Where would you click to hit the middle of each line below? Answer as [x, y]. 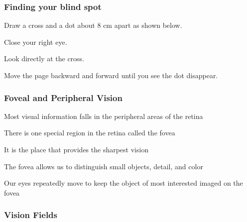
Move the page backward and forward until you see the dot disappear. [111, 75]
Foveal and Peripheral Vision [63, 97]
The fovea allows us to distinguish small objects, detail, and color [104, 166]
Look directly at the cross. [44, 58]
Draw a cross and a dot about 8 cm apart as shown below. [93, 25]
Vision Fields [31, 215]
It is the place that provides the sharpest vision [76, 149]
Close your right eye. [36, 42]
